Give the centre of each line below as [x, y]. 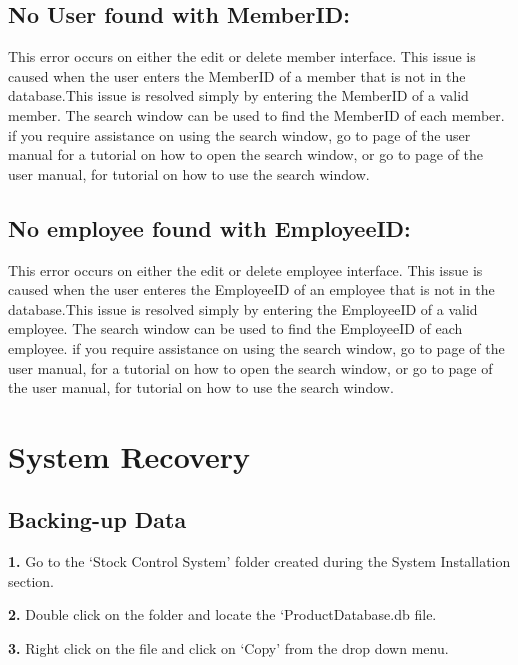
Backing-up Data [97, 519]
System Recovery [129, 455]
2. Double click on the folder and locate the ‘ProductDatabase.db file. [222, 614]
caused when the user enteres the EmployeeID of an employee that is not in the [251, 289]
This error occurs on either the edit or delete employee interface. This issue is [245, 269]
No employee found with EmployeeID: [209, 227]
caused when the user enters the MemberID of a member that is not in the [237, 75]
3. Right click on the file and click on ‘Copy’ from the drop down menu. [228, 648]
